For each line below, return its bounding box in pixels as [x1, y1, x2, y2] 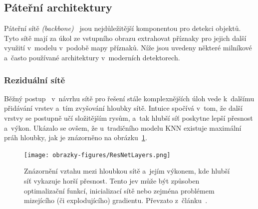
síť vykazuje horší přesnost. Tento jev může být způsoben [24, 176, 200, 186]
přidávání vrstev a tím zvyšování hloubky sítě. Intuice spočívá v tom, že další [4, 103, 243, 113]
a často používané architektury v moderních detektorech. [4, 52, 180, 62]
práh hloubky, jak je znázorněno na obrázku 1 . [4, 132, 147, 143]
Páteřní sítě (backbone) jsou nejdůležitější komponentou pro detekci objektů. [4, 23, 241, 33]
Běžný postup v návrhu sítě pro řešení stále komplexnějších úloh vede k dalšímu [4, 93, 255, 103]
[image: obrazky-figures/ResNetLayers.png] [24, 151, 171, 159]
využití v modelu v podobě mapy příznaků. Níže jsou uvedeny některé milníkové [4, 42, 252, 53]
